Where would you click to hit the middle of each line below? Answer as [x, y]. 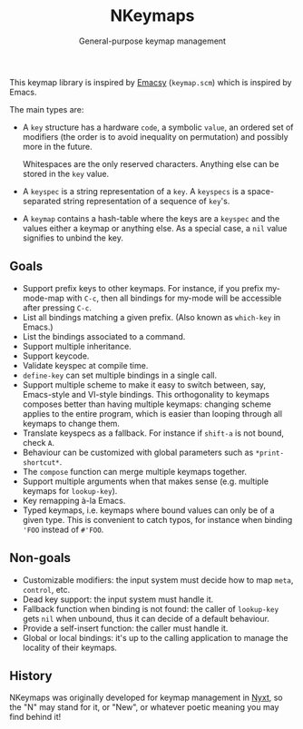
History [31, 676]
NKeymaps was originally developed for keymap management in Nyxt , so [146, 698]
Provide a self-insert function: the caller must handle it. [125, 628]
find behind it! [35, 717]
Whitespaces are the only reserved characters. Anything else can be [151, 163]
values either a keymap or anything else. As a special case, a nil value [155, 228]
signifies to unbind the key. [73, 238]
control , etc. [46, 589]
